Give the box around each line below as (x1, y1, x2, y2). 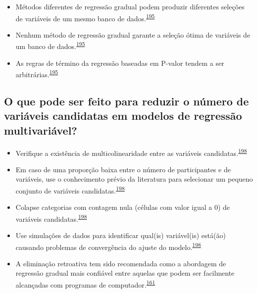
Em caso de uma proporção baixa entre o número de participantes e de (15, 164, 231, 174)
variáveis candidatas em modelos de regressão (4, 108, 242, 123)
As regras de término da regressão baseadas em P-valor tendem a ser (15, 57, 224, 68)
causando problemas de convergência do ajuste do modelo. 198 (15, 240, 201, 252)
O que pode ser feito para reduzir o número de (4, 93, 249, 108)
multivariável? (4, 122, 77, 138)
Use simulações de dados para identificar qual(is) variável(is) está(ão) (15, 230, 226, 241)
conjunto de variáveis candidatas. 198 (15, 184, 125, 195)
